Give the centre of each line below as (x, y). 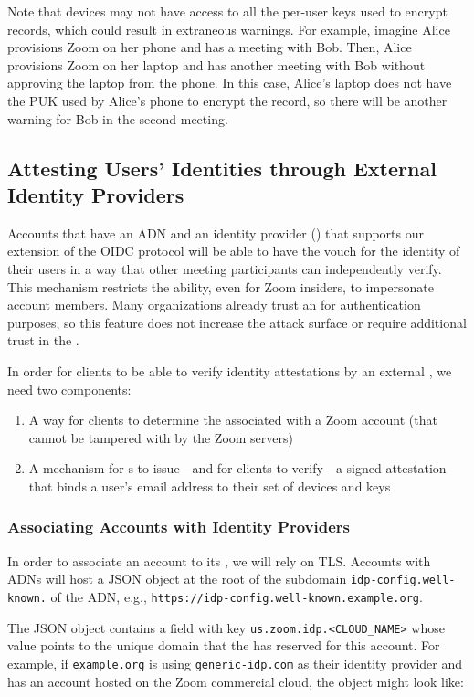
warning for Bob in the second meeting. (118, 118)
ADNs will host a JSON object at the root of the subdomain (177, 579)
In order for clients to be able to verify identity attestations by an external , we (230, 370)
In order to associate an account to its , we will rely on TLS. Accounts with (219, 560)
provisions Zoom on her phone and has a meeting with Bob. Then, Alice (210, 47)
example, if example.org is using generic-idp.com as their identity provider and (235, 663)
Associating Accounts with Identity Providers (179, 527)
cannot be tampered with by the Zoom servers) (161, 437)
